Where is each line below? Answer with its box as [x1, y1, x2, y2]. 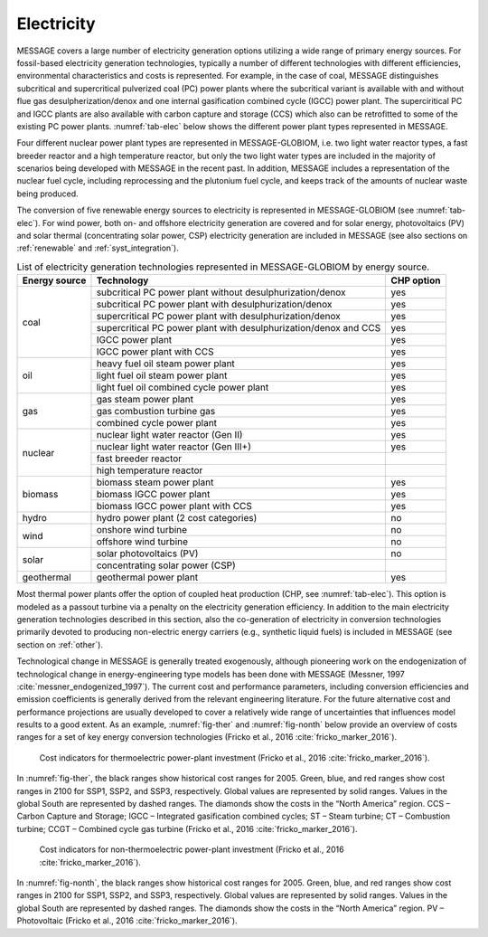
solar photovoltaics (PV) [96, 547, 199, 560]
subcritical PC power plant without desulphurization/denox [96, 286, 346, 298]
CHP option [390, 274, 441, 287]
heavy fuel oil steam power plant [96, 357, 235, 370]
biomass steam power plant [96, 476, 214, 488]
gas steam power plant [96, 393, 194, 406]
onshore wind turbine [96, 524, 188, 536]
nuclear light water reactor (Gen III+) [96, 440, 252, 453]
